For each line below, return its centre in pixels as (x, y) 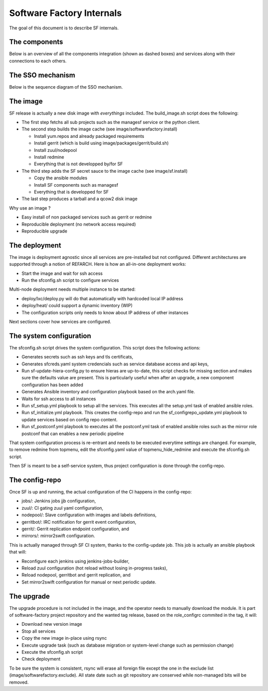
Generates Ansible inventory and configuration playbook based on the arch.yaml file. (108, 392)
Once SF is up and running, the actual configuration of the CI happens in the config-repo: (100, 492)
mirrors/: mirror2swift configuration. (58, 536)
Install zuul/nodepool (55, 150)
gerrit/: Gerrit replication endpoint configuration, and (75, 529)
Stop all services (38, 631)
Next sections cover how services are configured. (60, 322)
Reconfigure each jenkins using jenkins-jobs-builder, (75, 561)
